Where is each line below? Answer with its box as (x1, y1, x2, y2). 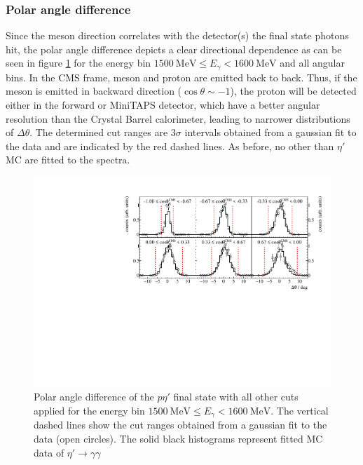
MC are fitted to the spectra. (6, 152, 130, 167)
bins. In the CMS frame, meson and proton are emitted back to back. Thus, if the (6, 69, 357, 84)
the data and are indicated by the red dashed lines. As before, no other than (6, 138, 334, 153)
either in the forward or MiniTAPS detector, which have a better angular (6, 97, 320, 112)
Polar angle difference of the (34, 389, 154, 404)
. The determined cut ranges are (29, 125, 168, 140)
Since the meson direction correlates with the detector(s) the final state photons (6, 28, 349, 43)
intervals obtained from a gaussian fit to (184, 125, 357, 140)
